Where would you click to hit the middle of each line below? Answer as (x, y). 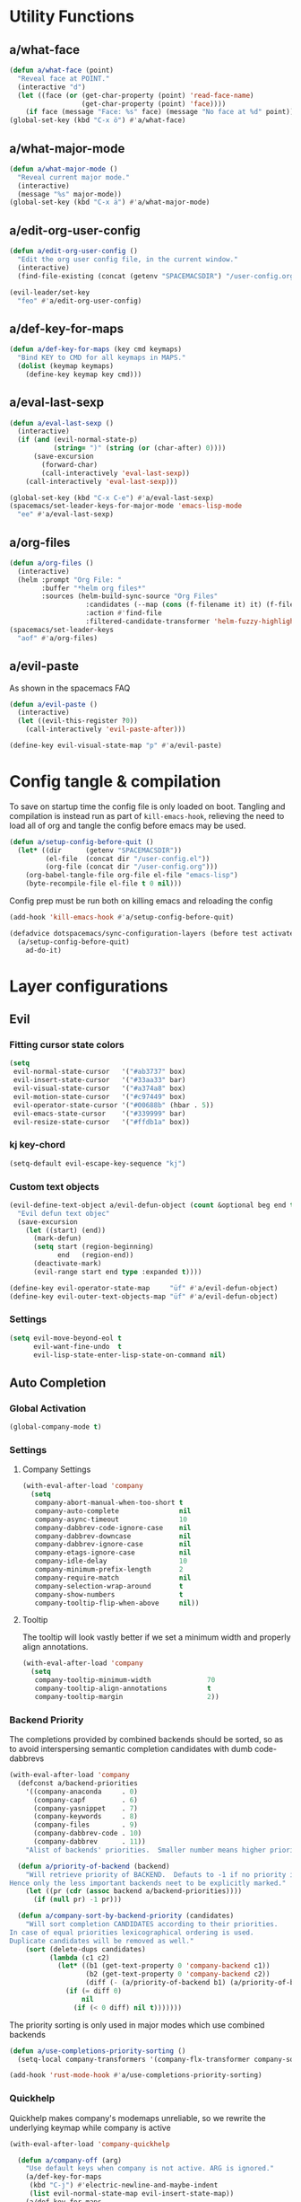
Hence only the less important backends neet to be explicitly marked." (148, 1883)
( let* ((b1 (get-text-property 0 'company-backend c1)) (163, 1966)
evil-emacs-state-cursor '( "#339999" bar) (99, 1114)
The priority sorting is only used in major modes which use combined (137, 2025)
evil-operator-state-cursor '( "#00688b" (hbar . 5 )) (114, 1105)
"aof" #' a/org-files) (58, 638)
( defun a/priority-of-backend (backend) (94, 1866)
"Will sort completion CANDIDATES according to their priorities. (152, 1925)
